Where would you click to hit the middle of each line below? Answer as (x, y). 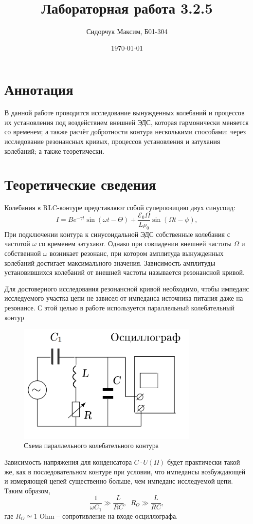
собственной (23, 253)
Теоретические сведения (80, 184)
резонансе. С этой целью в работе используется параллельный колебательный (119, 307)
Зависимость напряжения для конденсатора (68, 461)
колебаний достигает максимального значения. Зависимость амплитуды (110, 262)
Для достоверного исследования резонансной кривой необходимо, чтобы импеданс (127, 288)
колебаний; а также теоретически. (54, 151)
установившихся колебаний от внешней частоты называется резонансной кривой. (125, 272)
